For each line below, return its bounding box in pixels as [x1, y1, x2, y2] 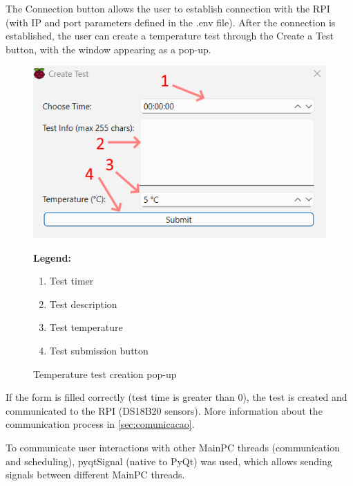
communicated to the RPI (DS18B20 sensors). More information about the [6, 403, 323, 417]
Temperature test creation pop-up [33, 366, 177, 381]
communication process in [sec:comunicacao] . [6, 417, 195, 431]
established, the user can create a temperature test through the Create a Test [6, 28, 334, 43]
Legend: [33, 250, 71, 264]
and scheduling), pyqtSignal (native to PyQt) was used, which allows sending [6, 453, 332, 468]
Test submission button [49, 343, 149, 357]
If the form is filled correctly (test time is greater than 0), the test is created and [6, 390, 347, 404]
